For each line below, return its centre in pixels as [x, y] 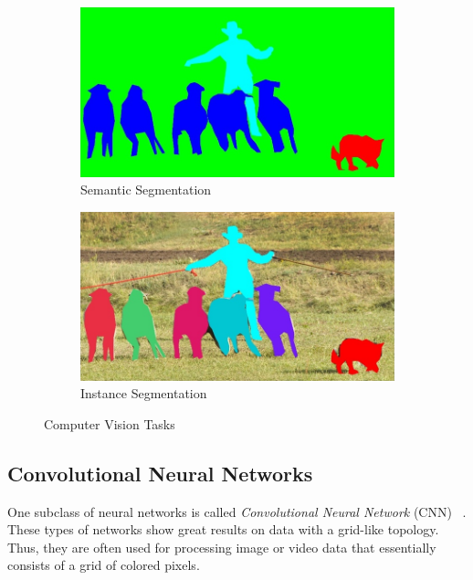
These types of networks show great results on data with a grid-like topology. [223, 529]
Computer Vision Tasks [110, 423]
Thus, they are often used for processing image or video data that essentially [222, 547]
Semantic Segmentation [146, 190]
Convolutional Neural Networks [160, 473]
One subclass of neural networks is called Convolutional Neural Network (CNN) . [237, 511]
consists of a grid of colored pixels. [104, 565]
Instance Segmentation [144, 393]
